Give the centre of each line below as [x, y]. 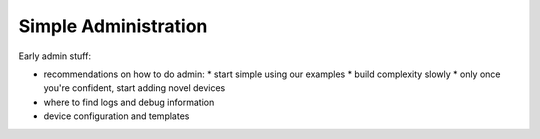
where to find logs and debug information [129, 102]
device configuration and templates [116, 116]
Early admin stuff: [55, 56]
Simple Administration [113, 26]
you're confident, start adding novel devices [134, 88]
